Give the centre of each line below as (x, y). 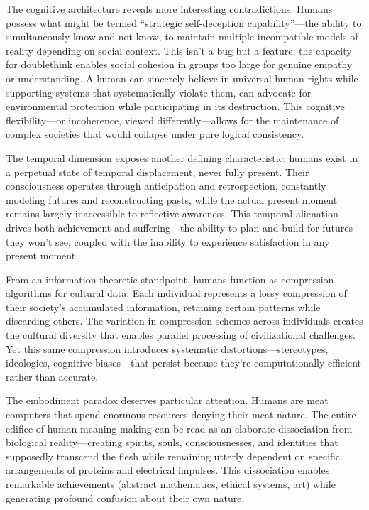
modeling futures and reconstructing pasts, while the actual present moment (172, 199)
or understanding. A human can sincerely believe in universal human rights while (182, 78)
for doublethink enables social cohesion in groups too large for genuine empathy (179, 64)
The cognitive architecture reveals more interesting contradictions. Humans (169, 9)
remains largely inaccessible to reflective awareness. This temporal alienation (172, 213)
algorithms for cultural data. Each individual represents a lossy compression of (176, 293)
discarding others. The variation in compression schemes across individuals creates (184, 321)
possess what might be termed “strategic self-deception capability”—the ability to (184, 22)
